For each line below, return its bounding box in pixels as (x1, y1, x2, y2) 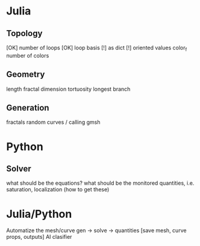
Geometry (6, 69, 45, 79)
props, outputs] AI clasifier (6, 233, 72, 241)
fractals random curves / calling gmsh (6, 118, 101, 126)
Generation (6, 103, 49, 112)
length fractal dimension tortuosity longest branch (6, 85, 131, 93)
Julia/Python (6, 207, 72, 221)
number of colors (6, 52, 49, 59)
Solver (6, 164, 31, 174)
